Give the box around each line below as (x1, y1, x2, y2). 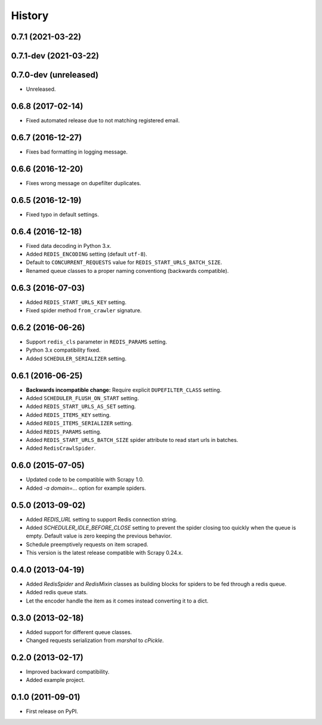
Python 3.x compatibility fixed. (26, 346, 101, 354)
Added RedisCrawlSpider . (26, 445, 96, 452)
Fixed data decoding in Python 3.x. (26, 242, 112, 249)
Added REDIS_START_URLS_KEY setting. (26, 299, 126, 306)
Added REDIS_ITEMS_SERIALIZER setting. (26, 420, 133, 427)
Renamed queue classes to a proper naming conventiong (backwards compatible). (26, 267, 229, 274)
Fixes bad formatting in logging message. (26, 148, 128, 155)
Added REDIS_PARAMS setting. (26, 428, 101, 435)
